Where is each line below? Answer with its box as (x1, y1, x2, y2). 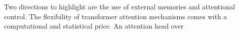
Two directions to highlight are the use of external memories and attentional (4, 1, 235, 11)
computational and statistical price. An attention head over (4, 21, 184, 31)
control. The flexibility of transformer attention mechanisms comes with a (4, 11, 227, 21)
